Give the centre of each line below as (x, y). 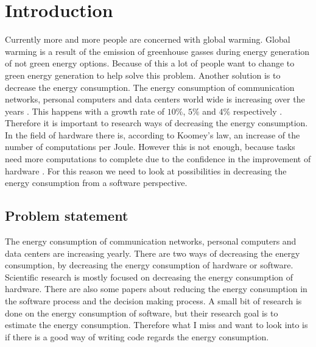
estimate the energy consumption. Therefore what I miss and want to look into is (156, 325)
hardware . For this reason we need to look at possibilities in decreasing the (146, 170)
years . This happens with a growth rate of (85, 111)
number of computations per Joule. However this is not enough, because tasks (150, 147)
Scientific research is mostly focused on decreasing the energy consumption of (149, 277)
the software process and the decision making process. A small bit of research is (153, 301)
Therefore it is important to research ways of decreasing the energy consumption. (156, 123)
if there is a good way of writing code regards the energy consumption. (137, 336)
